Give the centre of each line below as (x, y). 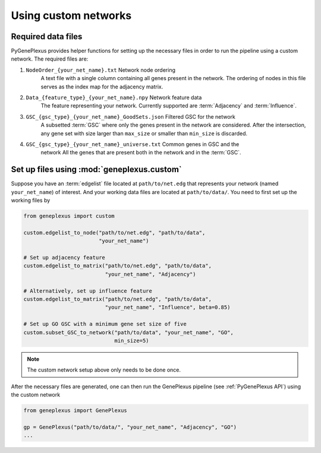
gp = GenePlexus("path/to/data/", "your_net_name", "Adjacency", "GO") (130, 427)
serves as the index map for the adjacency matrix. (102, 87)
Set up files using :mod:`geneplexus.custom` (96, 170)
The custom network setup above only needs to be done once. (104, 370)
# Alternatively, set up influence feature (88, 291)
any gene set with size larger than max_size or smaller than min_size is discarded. (144, 133)
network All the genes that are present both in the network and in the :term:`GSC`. (141, 153)
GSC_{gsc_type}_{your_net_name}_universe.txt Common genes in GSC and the (133, 144)
